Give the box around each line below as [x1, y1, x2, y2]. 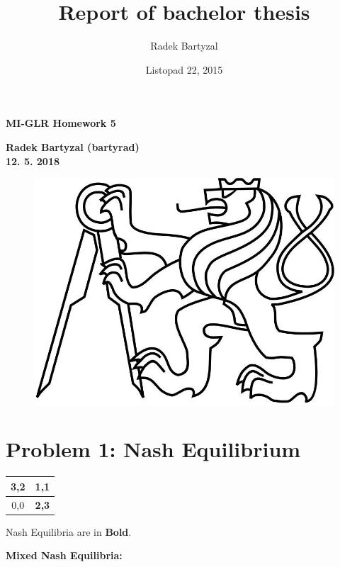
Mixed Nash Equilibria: [6, 548, 123, 563]
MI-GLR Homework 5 [6, 116, 116, 130]
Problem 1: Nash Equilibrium [6, 434, 301, 464]
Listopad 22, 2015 [145, 62, 223, 77]
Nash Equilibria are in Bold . [6, 524, 132, 539]
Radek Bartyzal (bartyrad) [6, 139, 140, 154]
